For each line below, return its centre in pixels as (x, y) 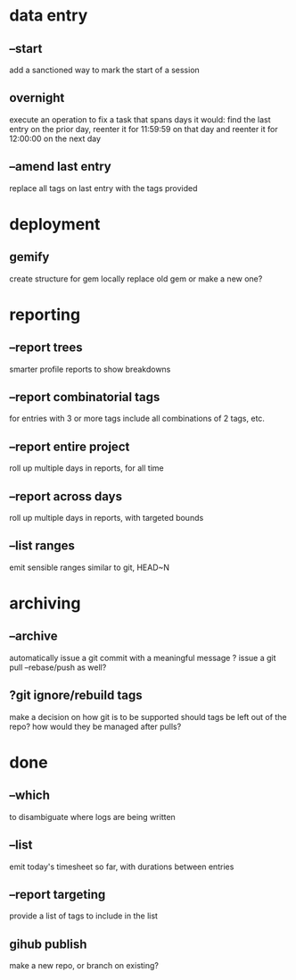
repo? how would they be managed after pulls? (95, 726)
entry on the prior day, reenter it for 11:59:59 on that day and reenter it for (144, 129)
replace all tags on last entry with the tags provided (103, 188)
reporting (45, 314)
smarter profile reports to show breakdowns (90, 369)
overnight (37, 98)
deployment (55, 224)
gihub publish (48, 944)
